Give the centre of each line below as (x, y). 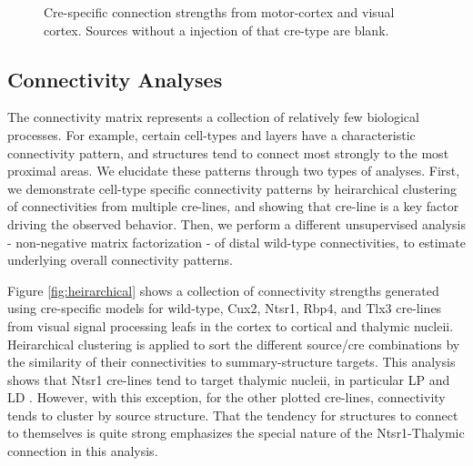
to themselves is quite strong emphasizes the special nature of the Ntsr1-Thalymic (236, 433)
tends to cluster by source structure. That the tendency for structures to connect (233, 415)
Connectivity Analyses (115, 79)
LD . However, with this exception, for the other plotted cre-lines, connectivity (226, 397)
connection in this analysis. (83, 451)
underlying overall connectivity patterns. (120, 260)
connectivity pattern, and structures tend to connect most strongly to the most (228, 152)
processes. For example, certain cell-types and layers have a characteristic (211, 134)
